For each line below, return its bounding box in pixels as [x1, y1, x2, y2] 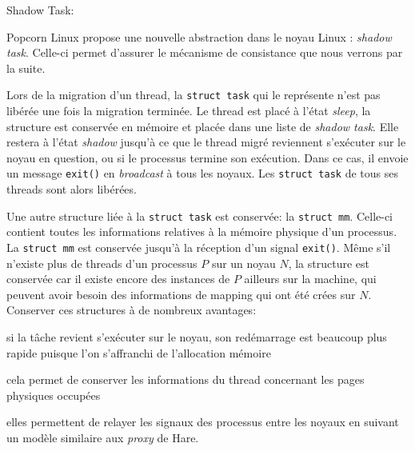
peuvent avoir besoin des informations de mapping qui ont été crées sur [6, 285, 356, 302]
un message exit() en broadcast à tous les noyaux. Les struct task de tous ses [6, 165, 398, 182]
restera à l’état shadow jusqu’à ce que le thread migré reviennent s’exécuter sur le [6, 134, 406, 150]
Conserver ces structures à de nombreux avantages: [6, 301, 257, 318]
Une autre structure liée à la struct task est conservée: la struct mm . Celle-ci [6, 207, 393, 224]
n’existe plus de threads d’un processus [6, 254, 198, 271]
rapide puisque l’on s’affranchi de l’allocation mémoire [6, 344, 271, 361]
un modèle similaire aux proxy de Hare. [6, 429, 199, 445]
